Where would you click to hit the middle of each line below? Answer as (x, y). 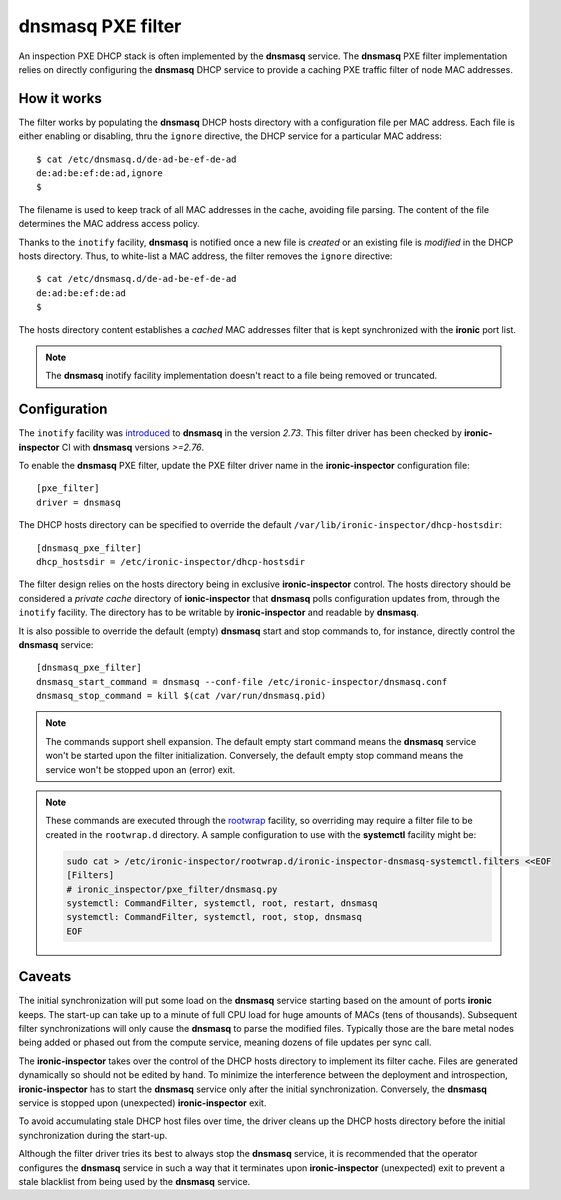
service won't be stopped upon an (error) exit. (140, 769)
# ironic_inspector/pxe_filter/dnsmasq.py (172, 889)
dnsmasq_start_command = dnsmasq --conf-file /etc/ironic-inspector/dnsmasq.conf (242, 681)
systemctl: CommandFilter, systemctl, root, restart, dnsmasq (222, 903)
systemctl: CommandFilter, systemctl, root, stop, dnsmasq (214, 917)
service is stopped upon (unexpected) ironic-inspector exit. (142, 1102)
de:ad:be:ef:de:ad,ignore (100, 173)
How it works (60, 98)
